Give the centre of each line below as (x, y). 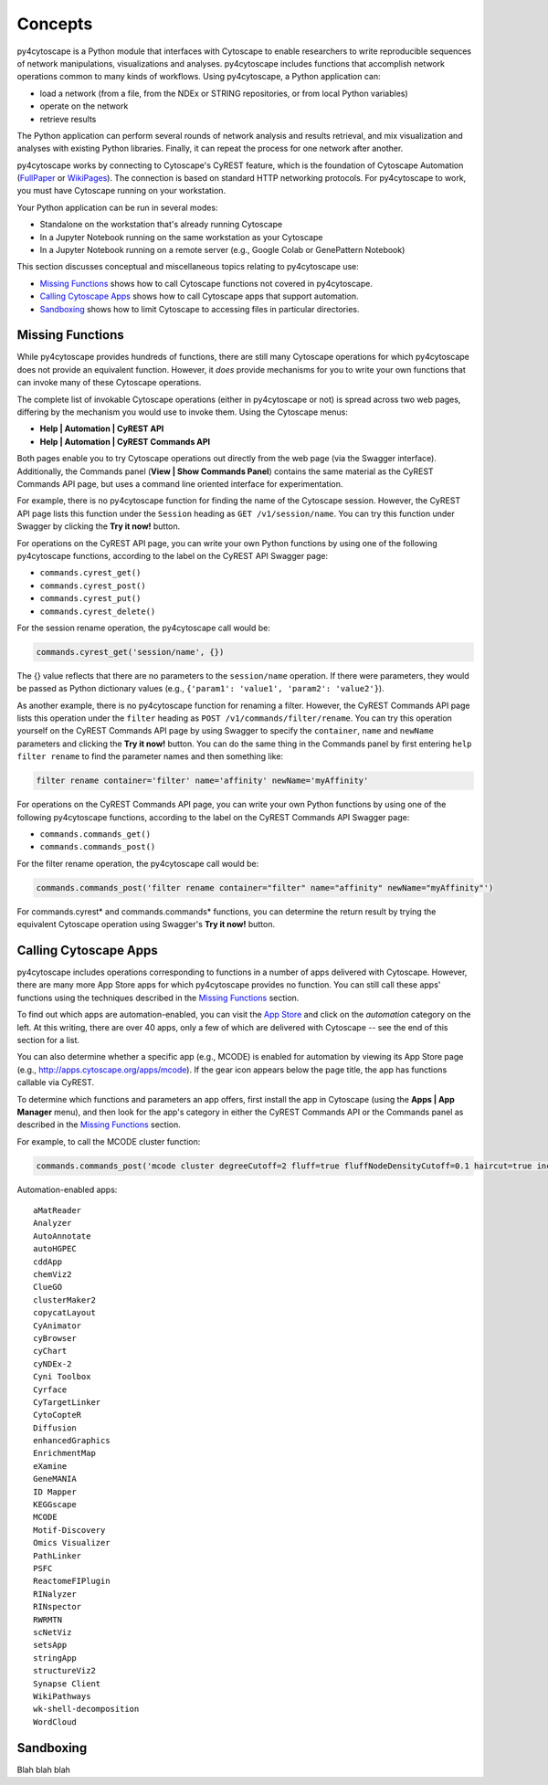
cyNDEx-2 (53, 1364)
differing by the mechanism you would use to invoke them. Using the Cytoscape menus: (183, 412)
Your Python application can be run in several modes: (117, 207)
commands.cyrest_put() (90, 599)
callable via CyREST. (56, 1083)
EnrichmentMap (64, 1453)
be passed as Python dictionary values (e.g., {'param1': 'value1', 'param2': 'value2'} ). (200, 689)
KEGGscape (55, 1505)
